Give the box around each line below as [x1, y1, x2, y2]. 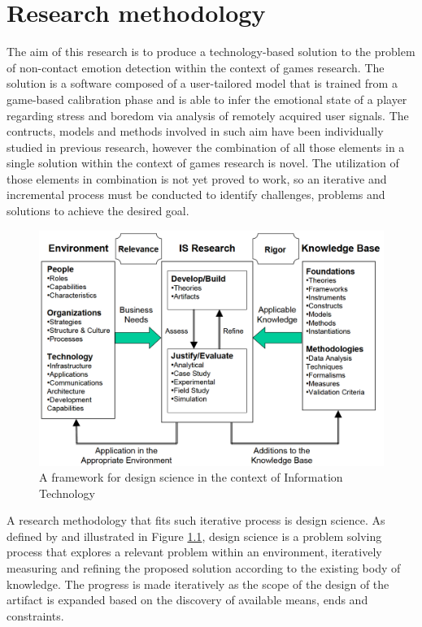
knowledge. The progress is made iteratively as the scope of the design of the [7, 575, 389, 592]
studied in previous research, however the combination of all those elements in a [7, 138, 405, 155]
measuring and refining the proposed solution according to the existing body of [7, 560, 401, 577]
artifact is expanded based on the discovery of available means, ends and [7, 591, 368, 608]
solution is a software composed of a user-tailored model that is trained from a [7, 75, 398, 92]
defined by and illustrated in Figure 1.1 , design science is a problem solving [7, 527, 382, 544]
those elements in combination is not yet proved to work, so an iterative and [7, 170, 387, 187]
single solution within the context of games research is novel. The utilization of [7, 154, 399, 171]
